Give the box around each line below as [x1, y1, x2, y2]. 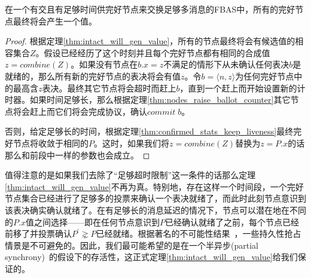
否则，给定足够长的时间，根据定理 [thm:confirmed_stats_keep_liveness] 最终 [5, 125, 294, 138]
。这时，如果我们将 [94, 136, 169, 149]
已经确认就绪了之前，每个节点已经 [164, 215, 299, 228]
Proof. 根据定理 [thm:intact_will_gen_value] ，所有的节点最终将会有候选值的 [5, 35, 295, 47]
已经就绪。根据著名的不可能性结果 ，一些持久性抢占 [96, 227, 301, 240]
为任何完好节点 [235, 69, 294, 82]
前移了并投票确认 [5, 227, 72, 240]
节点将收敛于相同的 [13, 136, 89, 149]
